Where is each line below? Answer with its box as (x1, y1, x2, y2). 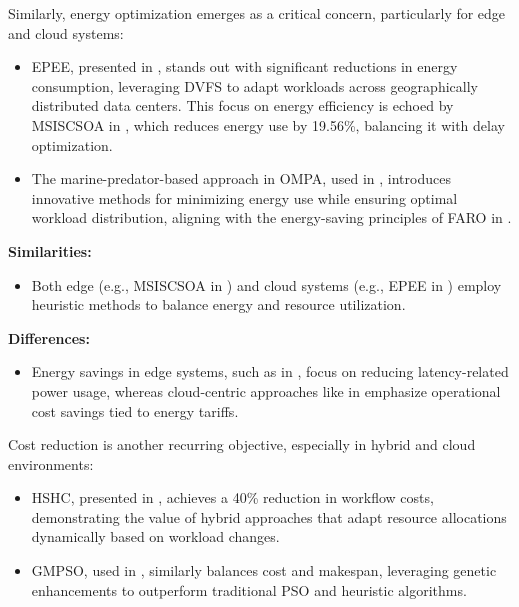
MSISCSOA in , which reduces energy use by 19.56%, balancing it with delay (31, 114, 505, 135)
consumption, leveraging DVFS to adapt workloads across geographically (31, 75, 478, 96)
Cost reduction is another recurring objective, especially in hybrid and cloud (8, 434, 476, 455)
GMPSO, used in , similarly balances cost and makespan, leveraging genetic (31, 560, 497, 581)
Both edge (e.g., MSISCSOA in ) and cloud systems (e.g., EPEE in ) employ (31, 274, 502, 295)
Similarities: (8, 240, 92, 261)
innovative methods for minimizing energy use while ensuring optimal (31, 187, 458, 208)
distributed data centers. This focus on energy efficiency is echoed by (31, 95, 454, 116)
